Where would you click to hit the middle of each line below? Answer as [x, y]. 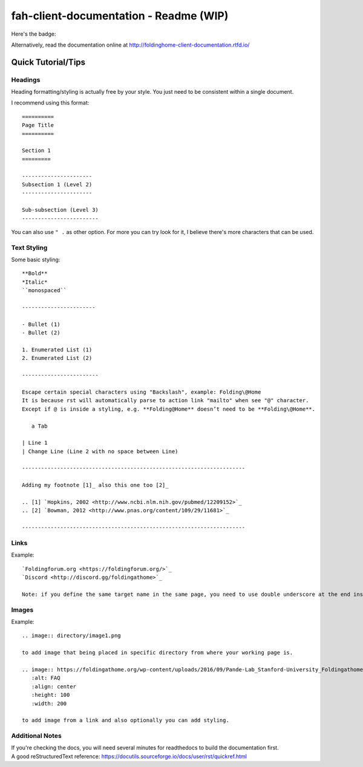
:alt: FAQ [46, 678]
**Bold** [35, 273]
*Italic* [35, 282]
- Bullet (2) [41, 333]
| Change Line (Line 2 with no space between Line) [100, 451]
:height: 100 [51, 695]
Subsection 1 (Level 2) [57, 184]
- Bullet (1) [41, 324]
